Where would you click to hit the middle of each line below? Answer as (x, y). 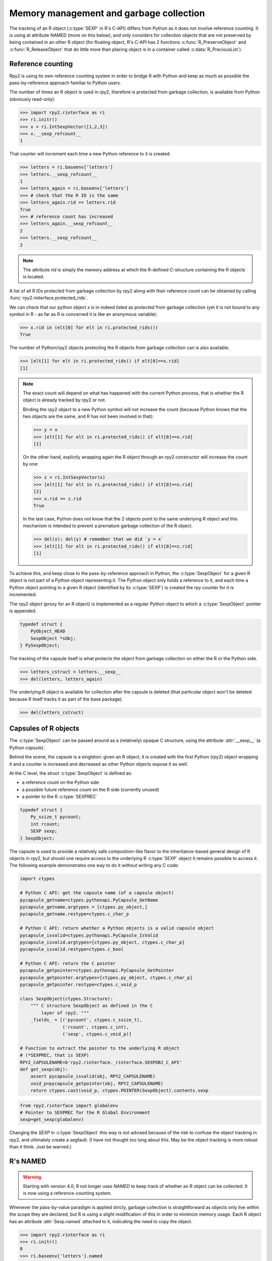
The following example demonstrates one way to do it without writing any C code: (94, 866)
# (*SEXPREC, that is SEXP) (54, 1055)
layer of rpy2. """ (65, 1013)
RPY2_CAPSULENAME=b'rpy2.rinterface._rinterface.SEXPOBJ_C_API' (101, 1062)
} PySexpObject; (40, 645)
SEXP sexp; (44, 831)
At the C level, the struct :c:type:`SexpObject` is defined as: (71, 773)
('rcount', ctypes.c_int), (96, 1027)
